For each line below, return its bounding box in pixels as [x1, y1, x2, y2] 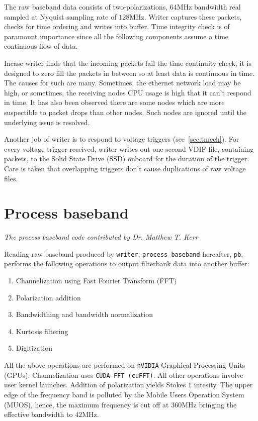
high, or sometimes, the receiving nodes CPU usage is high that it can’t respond [4, 87, 251, 97]
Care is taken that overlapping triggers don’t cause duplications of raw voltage [4, 163, 246, 173]
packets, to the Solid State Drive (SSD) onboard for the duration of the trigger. [4, 153, 249, 164]
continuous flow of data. [4, 41, 78, 51]
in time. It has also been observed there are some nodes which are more [4, 97, 225, 108]
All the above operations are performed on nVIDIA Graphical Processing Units [4, 360, 245, 370]
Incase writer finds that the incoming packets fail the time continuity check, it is [4, 57, 251, 68]
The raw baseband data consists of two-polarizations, [4, 2, 168, 12]
